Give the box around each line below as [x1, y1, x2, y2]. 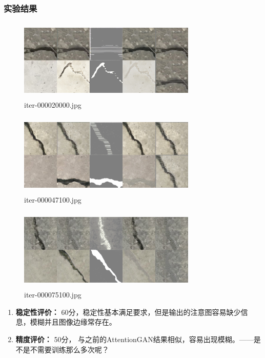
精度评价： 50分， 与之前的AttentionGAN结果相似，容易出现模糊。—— [15, 333, 254, 344]
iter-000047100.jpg [24, 194, 81, 205]
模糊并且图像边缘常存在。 [30, 316, 116, 327]
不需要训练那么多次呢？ [30, 344, 109, 354]
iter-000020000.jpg [24, 100, 81, 110]
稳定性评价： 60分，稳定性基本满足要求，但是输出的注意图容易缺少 [15, 306, 241, 317]
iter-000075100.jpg [24, 289, 81, 300]
